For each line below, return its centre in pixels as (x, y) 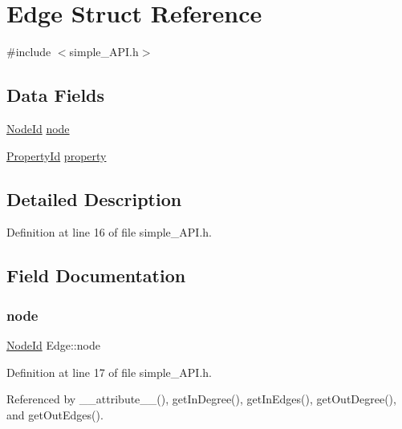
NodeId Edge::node (53, 344)
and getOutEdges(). (55, 414)
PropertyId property (57, 155)
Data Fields (56, 95)
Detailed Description (94, 198)
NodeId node (38, 128)
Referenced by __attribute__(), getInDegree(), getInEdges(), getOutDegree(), (201, 399)
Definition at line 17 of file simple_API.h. (109, 372)
